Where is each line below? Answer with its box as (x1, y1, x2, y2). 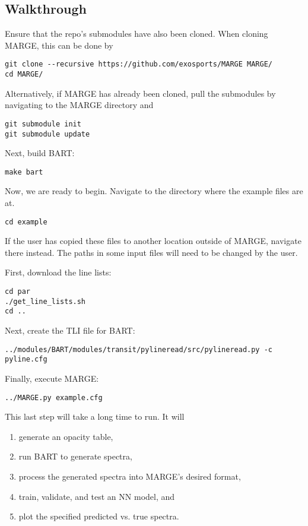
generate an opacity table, (18, 430, 113, 442)
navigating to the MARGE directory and (5, 99, 154, 111)
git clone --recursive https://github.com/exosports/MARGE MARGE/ (5, 60, 273, 69)
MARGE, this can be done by (5, 39, 113, 51)
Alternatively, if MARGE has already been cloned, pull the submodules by (5, 87, 276, 99)
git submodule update (5, 129, 90, 138)
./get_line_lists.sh (5, 297, 86, 306)
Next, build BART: (5, 147, 75, 159)
